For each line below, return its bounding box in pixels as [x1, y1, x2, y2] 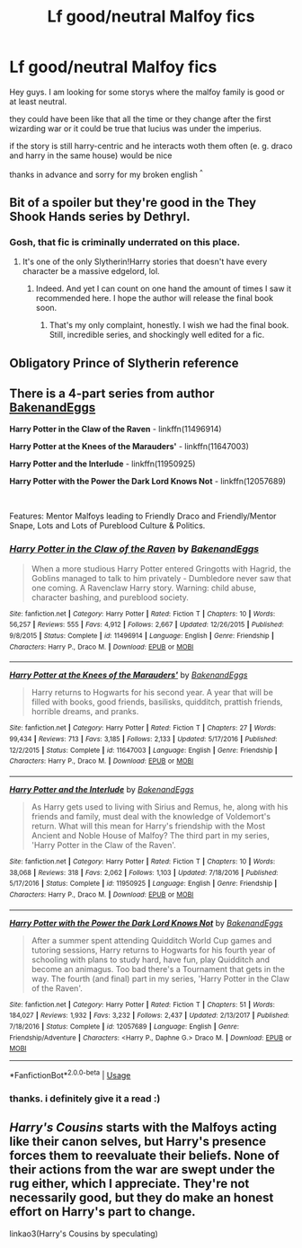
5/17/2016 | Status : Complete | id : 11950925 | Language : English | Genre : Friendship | [9, 879, 278, 889]
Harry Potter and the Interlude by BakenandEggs [9, 784, 195, 795]
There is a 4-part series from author [9, 386, 215, 402]
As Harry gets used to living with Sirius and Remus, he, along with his [31, 801, 289, 812]
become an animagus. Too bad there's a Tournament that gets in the [31, 963, 286, 974]
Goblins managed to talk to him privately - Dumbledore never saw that [31, 572, 292, 583]
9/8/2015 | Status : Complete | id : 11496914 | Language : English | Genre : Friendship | [9, 632, 274, 641]
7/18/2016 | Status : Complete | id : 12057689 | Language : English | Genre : [9, 1022, 240, 1031]
